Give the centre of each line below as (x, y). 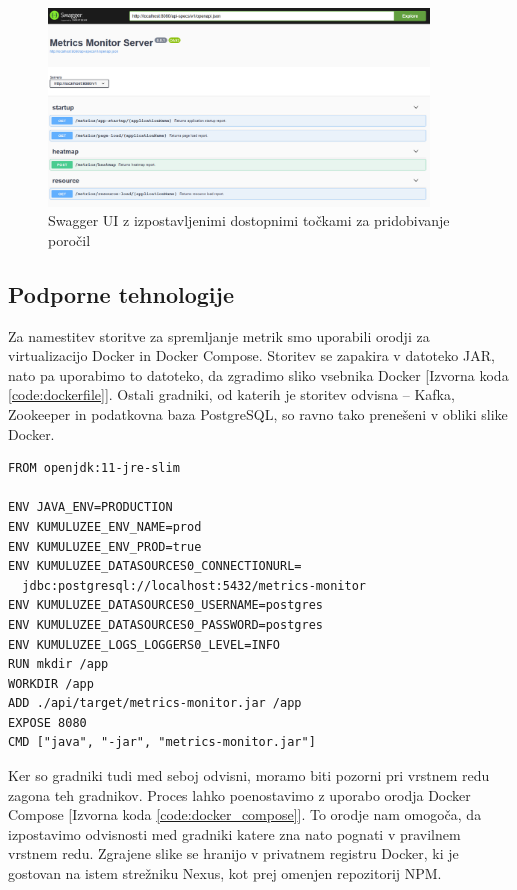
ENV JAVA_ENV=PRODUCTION (90, 507)
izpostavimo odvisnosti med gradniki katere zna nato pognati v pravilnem (234, 833)
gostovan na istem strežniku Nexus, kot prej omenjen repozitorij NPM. (225, 873)
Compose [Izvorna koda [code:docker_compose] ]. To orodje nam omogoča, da (245, 814)
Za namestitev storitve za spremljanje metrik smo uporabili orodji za (219, 335)
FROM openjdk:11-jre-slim (94, 468)
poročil (69, 239)
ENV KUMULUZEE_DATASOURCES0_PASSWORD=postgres (165, 624)
